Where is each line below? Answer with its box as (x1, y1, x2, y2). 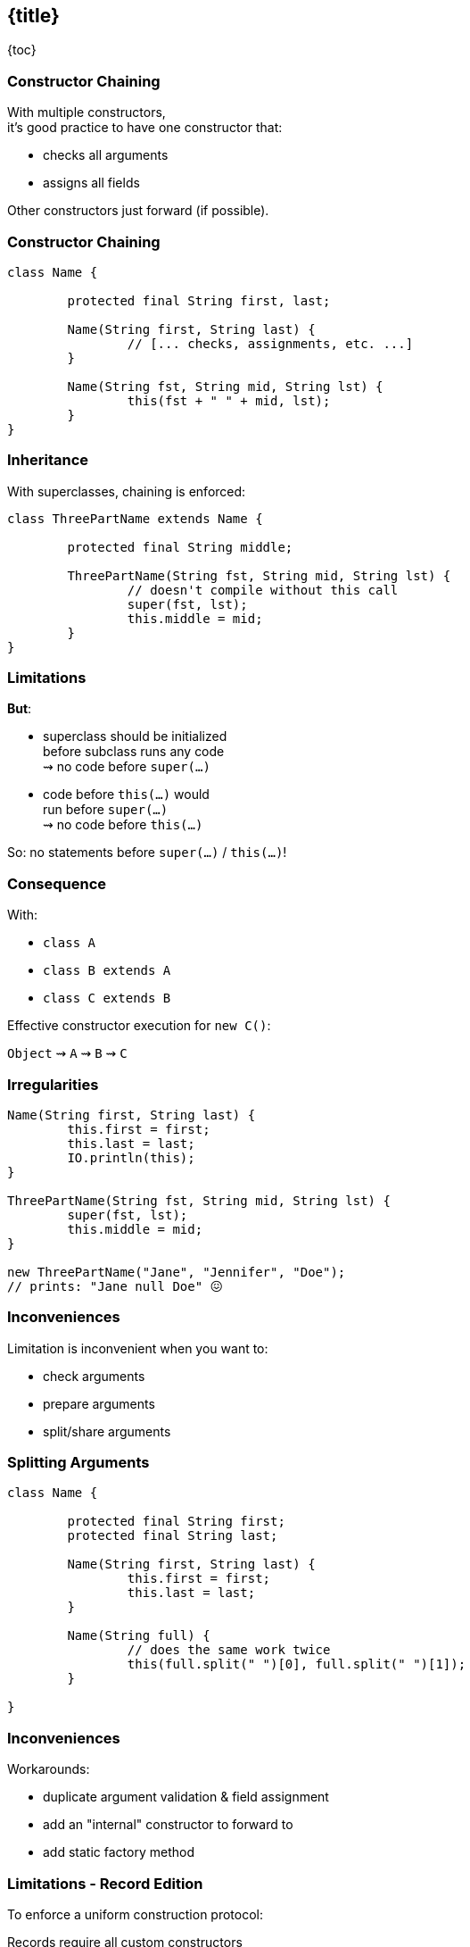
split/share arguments (43, 1423, 171, 1439)
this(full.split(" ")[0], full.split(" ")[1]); (127, 1657, 466, 1672)
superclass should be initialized (43, 728, 227, 745)
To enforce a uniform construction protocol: (7, 1906, 264, 1922)
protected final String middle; (67, 539, 293, 554)
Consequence (7, 874, 107, 893)
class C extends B (43, 991, 171, 1006)
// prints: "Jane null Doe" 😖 (7, 1278, 224, 1294)
